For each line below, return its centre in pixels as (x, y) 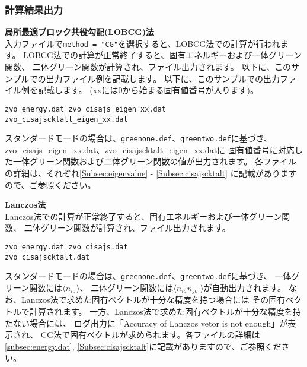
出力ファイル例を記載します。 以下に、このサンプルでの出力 (163, 78)
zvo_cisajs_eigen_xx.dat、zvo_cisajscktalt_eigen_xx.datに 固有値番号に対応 (150, 149)
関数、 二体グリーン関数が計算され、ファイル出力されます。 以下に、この (148, 67)
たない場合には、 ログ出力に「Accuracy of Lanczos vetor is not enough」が (146, 323)
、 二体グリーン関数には (127, 287)
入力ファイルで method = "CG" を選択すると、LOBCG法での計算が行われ (143, 43)
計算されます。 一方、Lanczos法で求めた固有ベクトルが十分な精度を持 (165, 311)
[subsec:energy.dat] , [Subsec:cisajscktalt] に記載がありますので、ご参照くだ (143, 346)
